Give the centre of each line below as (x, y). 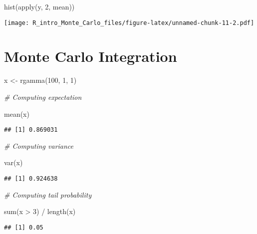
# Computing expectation (43, 97)
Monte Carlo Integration (91, 56)
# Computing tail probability (48, 194)
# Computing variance (39, 145)
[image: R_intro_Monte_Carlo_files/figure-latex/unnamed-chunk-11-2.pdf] (129, 23)
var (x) (13, 162)
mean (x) (17, 114)
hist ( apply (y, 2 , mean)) (39, 6)
